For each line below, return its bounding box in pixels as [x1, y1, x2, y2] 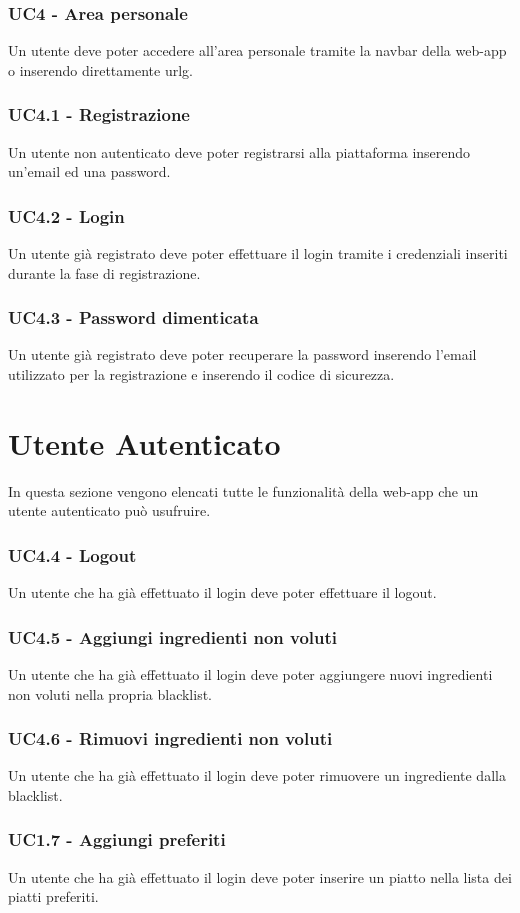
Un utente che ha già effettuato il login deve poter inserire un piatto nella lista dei [8, 866, 512, 887]
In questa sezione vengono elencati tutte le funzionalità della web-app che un [8, 480, 479, 501]
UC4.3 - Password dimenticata [8, 305, 259, 330]
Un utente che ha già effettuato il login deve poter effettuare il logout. [8, 582, 437, 603]
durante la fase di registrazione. [8, 262, 201, 283]
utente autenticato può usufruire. [8, 500, 211, 521]
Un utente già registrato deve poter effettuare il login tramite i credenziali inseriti [8, 243, 508, 264]
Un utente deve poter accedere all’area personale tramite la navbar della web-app [8, 40, 507, 61]
